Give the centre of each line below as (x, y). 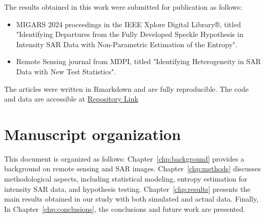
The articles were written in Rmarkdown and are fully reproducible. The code (126, 88)
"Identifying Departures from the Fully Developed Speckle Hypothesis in (130, 34)
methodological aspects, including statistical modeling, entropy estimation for (126, 179)
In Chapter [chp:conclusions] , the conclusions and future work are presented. (125, 209)
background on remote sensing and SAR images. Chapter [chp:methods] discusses (132, 169)
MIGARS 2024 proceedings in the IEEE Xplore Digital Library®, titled (128, 24)
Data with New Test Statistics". (66, 71)
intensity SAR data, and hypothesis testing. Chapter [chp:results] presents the (127, 189)
